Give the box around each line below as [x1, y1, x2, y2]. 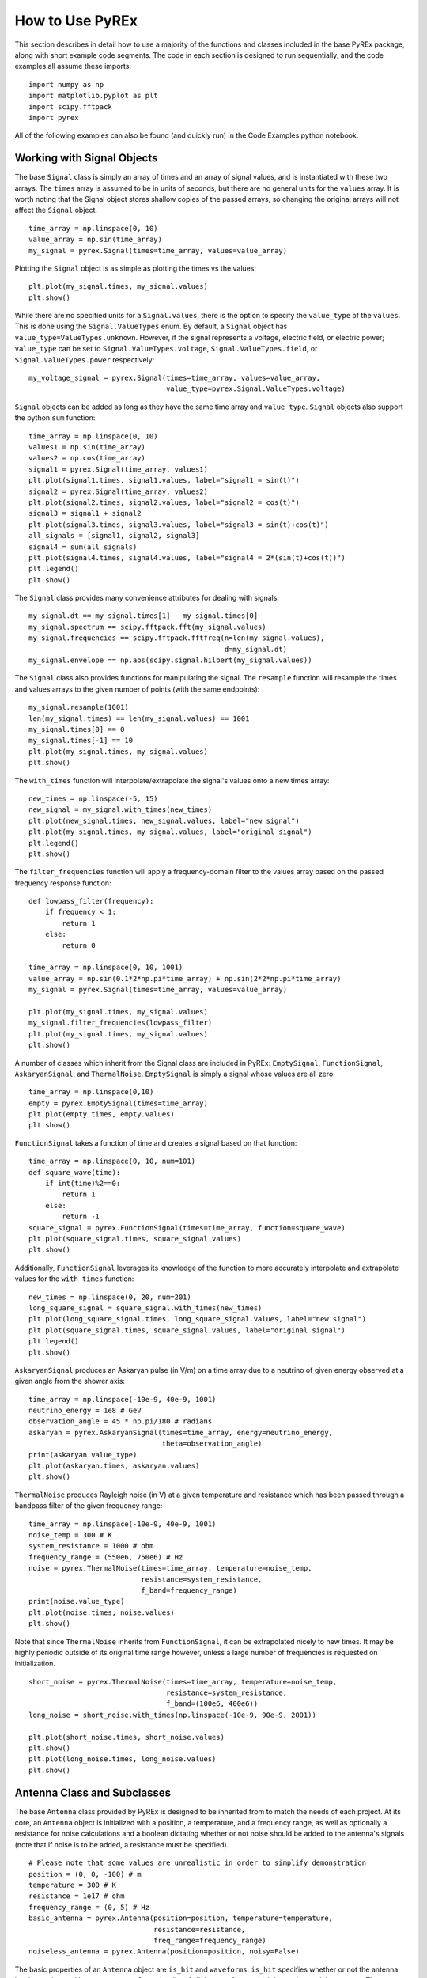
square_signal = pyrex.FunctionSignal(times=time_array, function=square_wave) [28, 1223, 346, 1232]
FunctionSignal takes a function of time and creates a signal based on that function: [14, 1138, 297, 1147]
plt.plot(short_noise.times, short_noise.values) [28, 1733, 225, 1741]
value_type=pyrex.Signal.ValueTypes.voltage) [166, 385, 346, 393]
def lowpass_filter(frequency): [28, 896, 154, 906]
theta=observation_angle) [161, 1439, 263, 1448]
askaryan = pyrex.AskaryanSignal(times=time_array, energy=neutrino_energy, [28, 1428, 334, 1437]
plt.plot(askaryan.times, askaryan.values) [28, 1461, 200, 1471]
